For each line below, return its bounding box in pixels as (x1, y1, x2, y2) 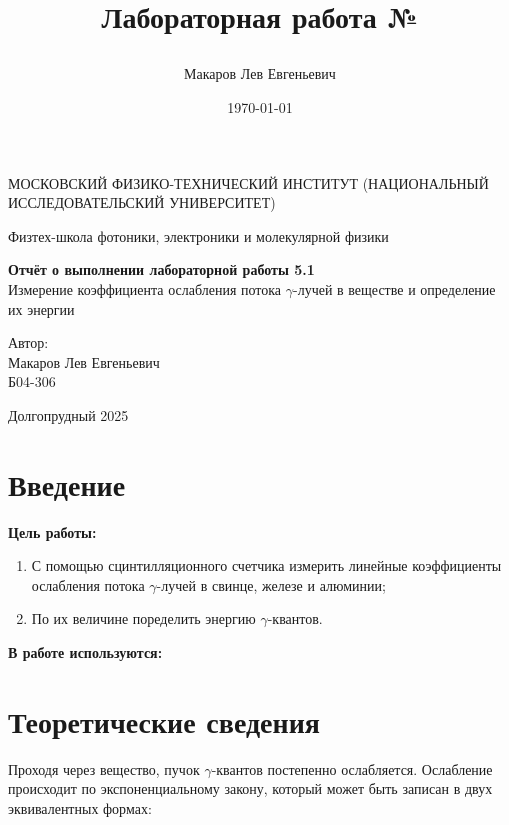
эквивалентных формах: (8, 797, 152, 818)
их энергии (8, 298, 75, 319)
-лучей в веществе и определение (292, 278, 496, 299)
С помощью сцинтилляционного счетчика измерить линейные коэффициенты (31, 555, 502, 576)
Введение (8, 463, 126, 504)
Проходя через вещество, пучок (8, 758, 200, 779)
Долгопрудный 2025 (8, 404, 129, 425)
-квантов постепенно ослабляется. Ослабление (211, 758, 493, 779)
